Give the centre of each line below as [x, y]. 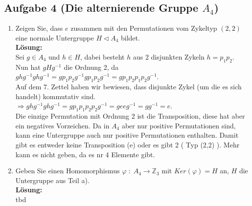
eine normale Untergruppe [55, 37]
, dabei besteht [102, 56]
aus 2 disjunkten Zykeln [169, 56]
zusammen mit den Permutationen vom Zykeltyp [144, 28]
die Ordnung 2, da [91, 67]
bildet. [130, 37]
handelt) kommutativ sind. [56, 96]
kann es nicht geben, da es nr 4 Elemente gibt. [85, 154]
